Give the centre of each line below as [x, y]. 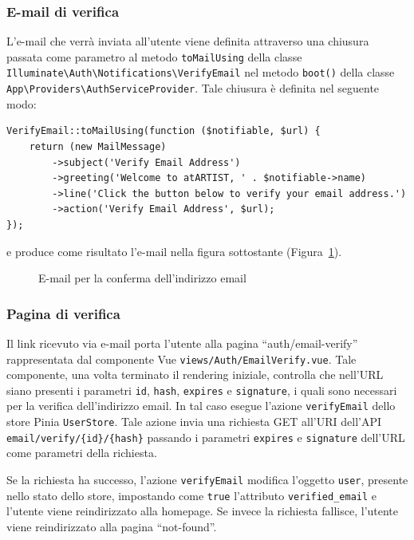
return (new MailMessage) [98, 146]
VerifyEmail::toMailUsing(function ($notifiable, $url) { [164, 131]
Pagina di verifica [63, 313]
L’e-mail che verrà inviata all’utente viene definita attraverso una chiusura [188, 41]
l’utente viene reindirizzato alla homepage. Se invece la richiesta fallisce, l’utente [203, 511]
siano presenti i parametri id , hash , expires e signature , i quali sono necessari [202, 390]
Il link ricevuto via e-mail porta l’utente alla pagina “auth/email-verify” [182, 343]
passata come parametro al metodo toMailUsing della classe [154, 56]
